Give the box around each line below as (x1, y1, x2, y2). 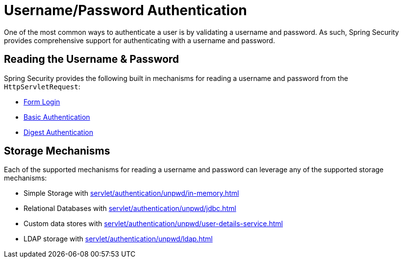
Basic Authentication (24, 112, 90, 121)
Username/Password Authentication (4, 2, 247, 19)
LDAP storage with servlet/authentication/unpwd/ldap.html (24, 235, 213, 243)
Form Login (24, 97, 60, 106)
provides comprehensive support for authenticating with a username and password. (4, 36, 275, 45)
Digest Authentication (24, 128, 93, 136)
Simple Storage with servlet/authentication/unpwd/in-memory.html (24, 189, 239, 198)
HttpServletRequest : (4, 82, 80, 91)
